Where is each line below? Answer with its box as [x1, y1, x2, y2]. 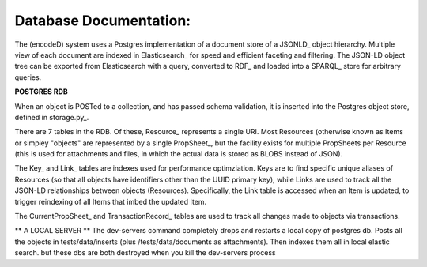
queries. [14, 72, 42, 82]
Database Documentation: [14, 12, 191, 29]
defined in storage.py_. [14, 112, 89, 122]
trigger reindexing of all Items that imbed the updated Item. [14, 197, 207, 206]
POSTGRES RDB [14, 87, 69, 96]
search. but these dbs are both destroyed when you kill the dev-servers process [14, 248, 276, 258]
